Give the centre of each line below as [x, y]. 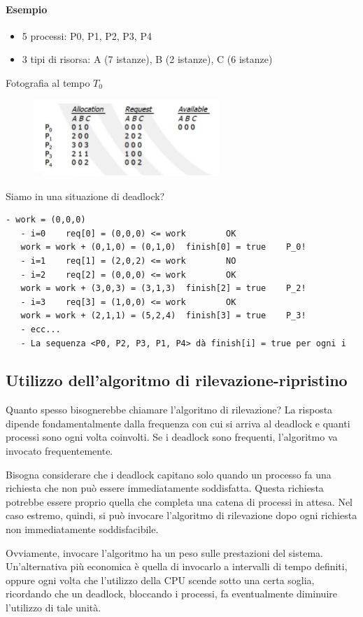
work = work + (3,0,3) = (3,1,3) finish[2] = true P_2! [163, 289]
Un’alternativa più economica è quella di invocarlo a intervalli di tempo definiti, [177, 566]
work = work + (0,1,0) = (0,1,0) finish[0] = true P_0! [163, 247]
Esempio [27, 9]
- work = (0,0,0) [46, 220]
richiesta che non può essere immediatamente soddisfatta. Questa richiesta [165, 488]
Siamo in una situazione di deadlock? [85, 196]
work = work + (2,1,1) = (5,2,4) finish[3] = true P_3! [163, 316]
